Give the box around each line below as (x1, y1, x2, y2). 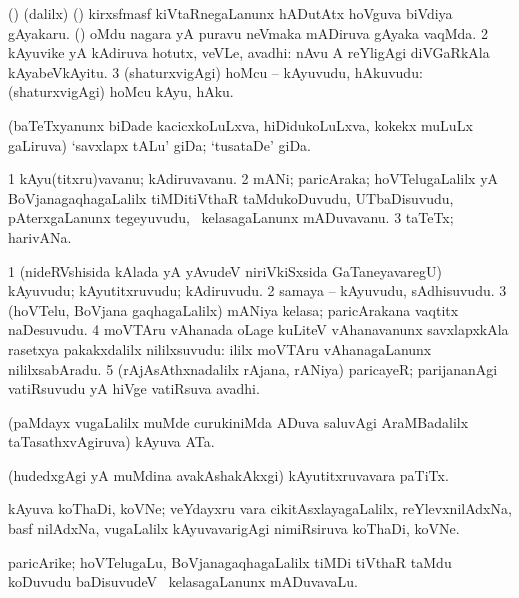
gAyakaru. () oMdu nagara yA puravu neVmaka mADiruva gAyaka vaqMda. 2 (8, 22, 488, 43)
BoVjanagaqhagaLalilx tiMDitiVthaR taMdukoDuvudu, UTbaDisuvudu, (8, 187, 454, 208)
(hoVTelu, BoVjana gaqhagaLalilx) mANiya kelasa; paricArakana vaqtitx (8, 299, 459, 320)
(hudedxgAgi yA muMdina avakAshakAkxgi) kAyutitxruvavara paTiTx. (8, 464, 449, 485)
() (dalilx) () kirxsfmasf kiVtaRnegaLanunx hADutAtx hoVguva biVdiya (8, 3, 453, 23)
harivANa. (8, 226, 72, 247)
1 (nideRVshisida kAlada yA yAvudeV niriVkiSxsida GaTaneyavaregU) (8, 260, 442, 281)
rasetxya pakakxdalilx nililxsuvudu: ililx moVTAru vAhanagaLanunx (8, 338, 432, 359)
